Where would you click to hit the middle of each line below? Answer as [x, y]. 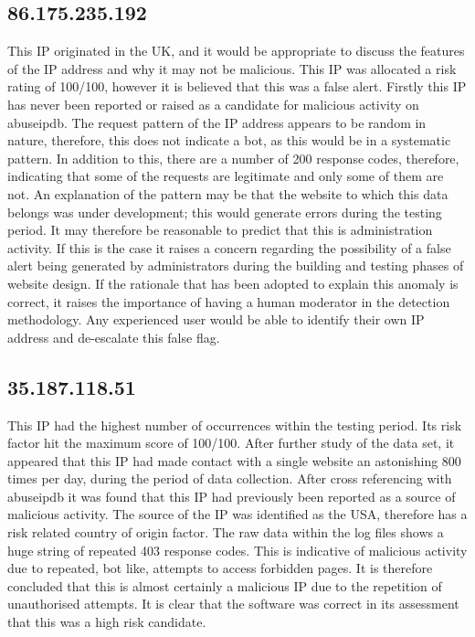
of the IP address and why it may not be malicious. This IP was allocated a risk [232, 68]
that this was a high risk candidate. [107, 622]
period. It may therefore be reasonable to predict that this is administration [220, 230]
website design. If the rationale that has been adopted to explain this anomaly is [233, 283]
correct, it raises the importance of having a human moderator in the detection [229, 301]
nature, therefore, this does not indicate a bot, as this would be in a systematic [229, 140]
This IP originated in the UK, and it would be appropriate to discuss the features [236, 51]
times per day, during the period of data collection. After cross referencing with [230, 478]
